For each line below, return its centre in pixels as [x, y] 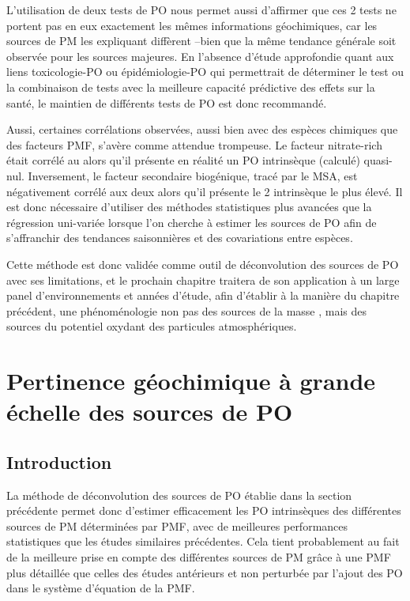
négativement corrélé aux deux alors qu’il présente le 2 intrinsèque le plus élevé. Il [205, 191]
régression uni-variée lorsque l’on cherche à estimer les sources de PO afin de [192, 222]
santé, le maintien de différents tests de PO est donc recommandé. [167, 102]
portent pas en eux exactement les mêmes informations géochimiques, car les [192, 25]
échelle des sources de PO [150, 412]
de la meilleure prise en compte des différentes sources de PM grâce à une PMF [199, 557]
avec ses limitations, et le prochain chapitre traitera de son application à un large [203, 280]
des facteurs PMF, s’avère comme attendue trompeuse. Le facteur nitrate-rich [194, 144]
